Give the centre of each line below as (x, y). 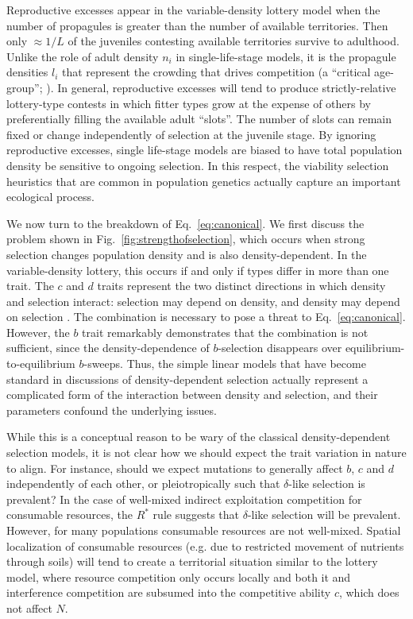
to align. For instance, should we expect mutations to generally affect (175, 468)
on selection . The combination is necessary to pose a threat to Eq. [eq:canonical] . (206, 317)
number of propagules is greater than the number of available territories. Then (197, 25)
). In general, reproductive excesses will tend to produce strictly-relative (221, 87)
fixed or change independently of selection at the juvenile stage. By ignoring (191, 134)
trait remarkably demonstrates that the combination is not (225, 332)
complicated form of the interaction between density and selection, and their (192, 395)
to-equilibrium (41, 364)
